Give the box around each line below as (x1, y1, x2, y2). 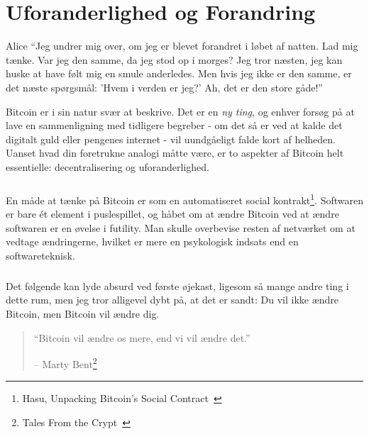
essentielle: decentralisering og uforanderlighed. (6, 159, 210, 174)
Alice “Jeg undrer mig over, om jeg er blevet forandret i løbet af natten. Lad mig (6, 38, 358, 53)
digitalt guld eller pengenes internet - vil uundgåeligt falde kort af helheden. (6, 131, 336, 146)
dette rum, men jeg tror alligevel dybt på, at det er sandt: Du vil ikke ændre (6, 292, 339, 307)
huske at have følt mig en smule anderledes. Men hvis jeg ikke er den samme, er (6, 66, 352, 81)
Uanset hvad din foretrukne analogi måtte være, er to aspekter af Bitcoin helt (6, 145, 344, 160)
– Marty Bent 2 (33, 355, 97, 371)
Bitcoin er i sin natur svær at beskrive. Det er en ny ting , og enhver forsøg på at (6, 104, 355, 118)
